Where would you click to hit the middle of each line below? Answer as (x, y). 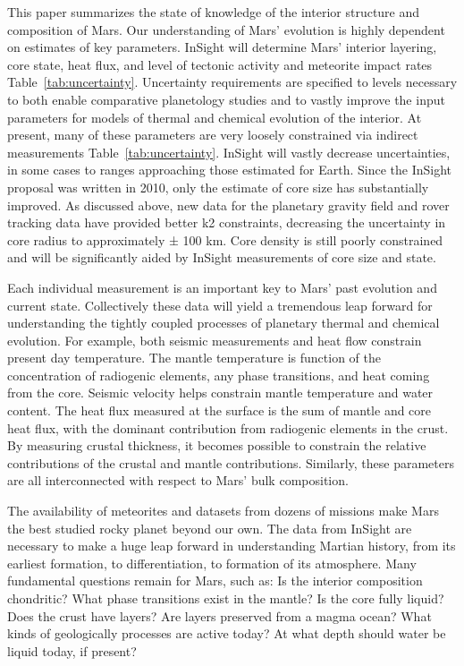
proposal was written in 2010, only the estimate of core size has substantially (218, 187)
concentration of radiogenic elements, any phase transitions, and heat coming (219, 375)
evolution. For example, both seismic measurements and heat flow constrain (215, 340)
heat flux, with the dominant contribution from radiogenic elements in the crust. (228, 427)
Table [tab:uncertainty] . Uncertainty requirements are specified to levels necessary (232, 82)
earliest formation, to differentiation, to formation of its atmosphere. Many (212, 563)
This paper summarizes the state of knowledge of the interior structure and (214, 12)
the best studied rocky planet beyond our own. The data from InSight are (210, 528)
